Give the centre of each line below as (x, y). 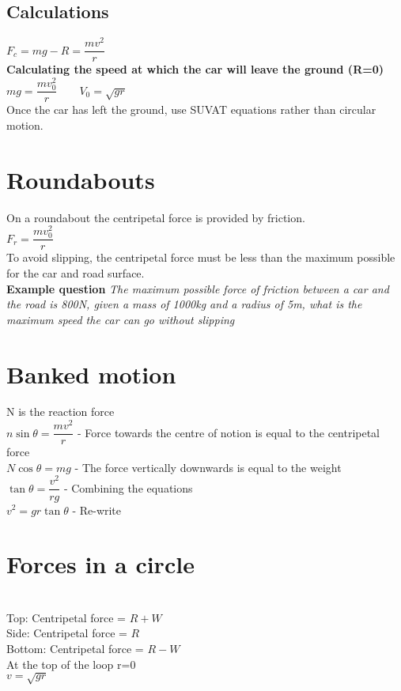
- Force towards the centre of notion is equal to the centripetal (229, 432)
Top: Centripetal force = (66, 617)
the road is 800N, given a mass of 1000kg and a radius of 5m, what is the (184, 304)
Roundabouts (81, 179)
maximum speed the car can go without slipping (121, 319)
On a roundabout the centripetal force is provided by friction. (156, 217)
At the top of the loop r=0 (71, 664)
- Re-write (97, 510)
